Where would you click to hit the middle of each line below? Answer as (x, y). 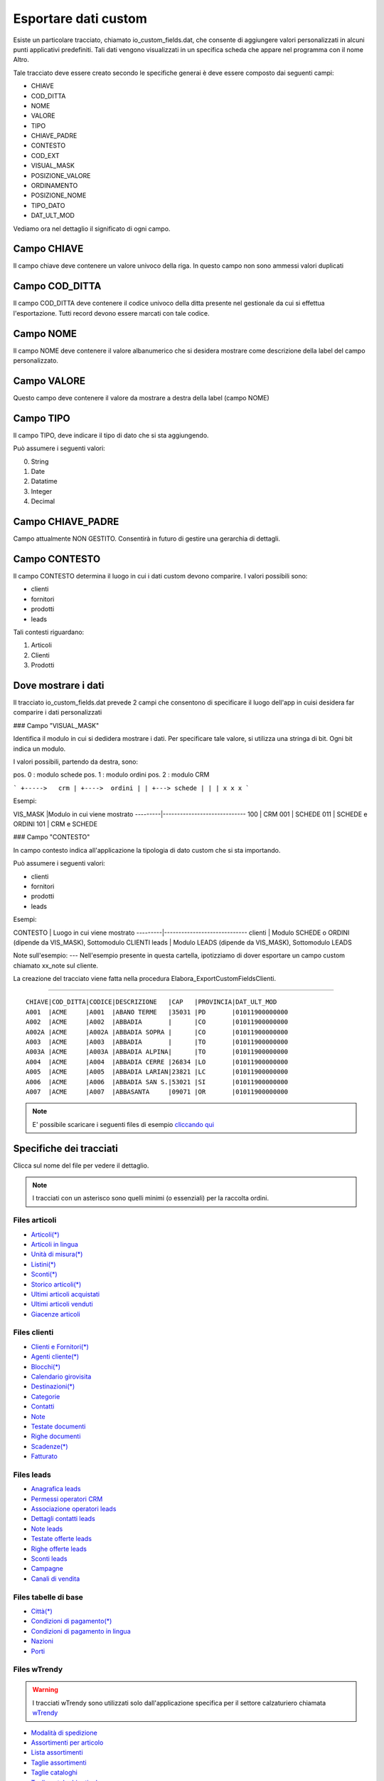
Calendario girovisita (61, 1377)
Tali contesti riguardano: (49, 632)
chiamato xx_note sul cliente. (56, 965)
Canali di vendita (55, 1579)
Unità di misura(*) (57, 1255)
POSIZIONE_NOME (59, 195)
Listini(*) (43, 1264)
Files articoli (35, 1220)
